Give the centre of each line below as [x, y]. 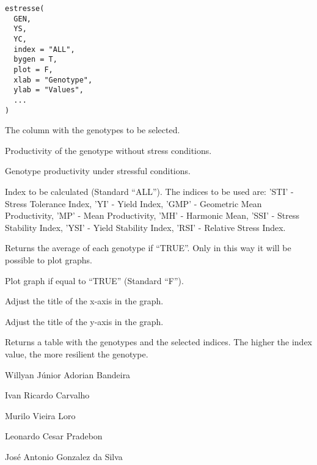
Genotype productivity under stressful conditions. [98, 171]
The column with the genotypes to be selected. [93, 130]
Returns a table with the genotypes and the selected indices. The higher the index [159, 342]
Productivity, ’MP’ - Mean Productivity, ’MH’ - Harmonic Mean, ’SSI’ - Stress [152, 215]
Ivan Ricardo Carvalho [47, 395]
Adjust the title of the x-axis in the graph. [84, 301]
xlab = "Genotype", [53, 80]
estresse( [25, 9]
